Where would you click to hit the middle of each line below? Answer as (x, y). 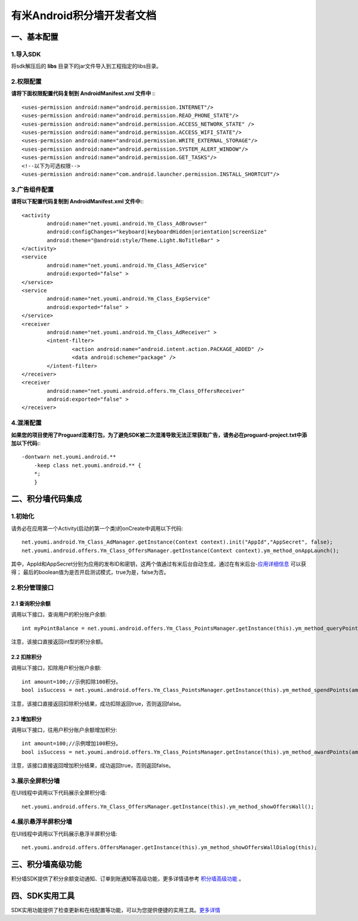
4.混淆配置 (26, 423)
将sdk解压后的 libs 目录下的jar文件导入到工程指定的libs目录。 (87, 66)
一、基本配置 (35, 37)
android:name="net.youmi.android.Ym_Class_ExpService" (129, 299)
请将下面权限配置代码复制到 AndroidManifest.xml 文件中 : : (83, 93)
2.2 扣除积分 (26, 657)
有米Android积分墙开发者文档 (84, 16)
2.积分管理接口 (32, 588)
